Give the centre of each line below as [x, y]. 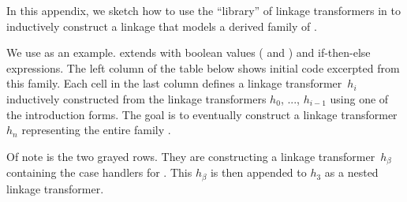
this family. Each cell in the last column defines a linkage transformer [174, 83]
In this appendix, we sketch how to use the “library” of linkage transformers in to [203, 10]
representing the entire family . [96, 130]
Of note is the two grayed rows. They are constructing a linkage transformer [191, 156]
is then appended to [258, 172]
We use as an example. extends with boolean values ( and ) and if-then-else [189, 52]
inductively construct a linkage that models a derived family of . [162, 26]
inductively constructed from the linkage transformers [136, 98]
